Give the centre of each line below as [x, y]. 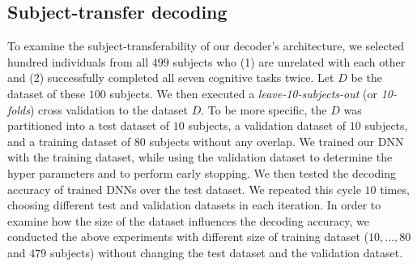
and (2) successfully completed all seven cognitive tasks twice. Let [171, 78]
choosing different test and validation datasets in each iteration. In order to [194, 205]
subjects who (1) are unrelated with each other [289, 61]
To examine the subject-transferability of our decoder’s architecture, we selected [206, 46]
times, [395, 189]
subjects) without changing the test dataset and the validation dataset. [226, 252]
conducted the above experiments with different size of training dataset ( [188, 237]
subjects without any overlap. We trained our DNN [277, 141]
